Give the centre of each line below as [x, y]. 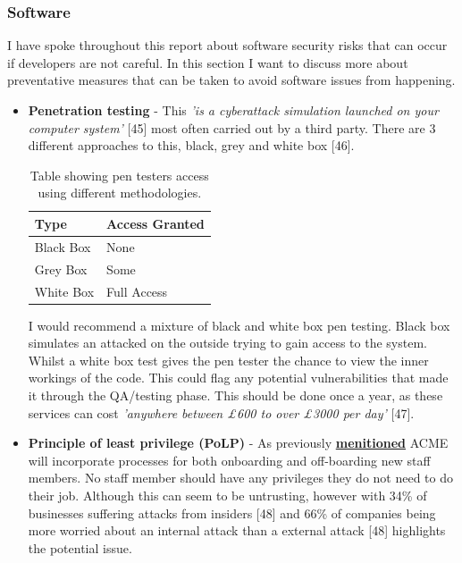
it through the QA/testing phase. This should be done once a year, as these [235, 395]
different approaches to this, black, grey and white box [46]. [191, 145]
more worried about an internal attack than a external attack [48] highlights [237, 530]
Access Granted [155, 223]
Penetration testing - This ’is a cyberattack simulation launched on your [233, 110]
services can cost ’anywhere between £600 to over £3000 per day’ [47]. [221, 412]
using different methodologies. [120, 193]
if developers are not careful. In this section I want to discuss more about [208, 62]
